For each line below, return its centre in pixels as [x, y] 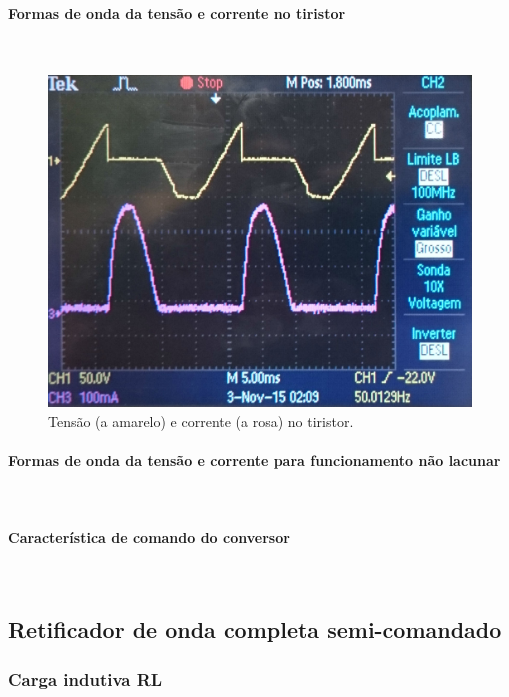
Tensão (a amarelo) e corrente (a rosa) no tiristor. [201, 420]
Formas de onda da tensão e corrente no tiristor [177, 12]
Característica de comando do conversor [149, 537]
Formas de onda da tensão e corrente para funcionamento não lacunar [254, 459]
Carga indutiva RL [85, 678]
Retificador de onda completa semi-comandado [255, 629]
